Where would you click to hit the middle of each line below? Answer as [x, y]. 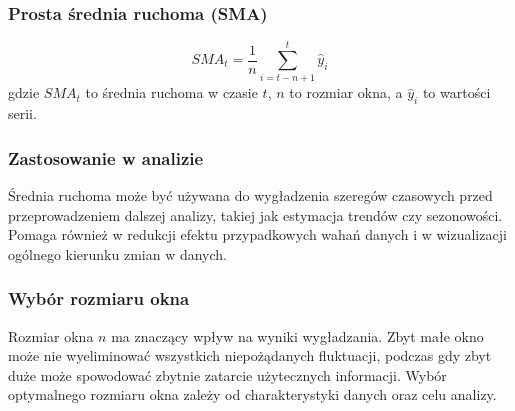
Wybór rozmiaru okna [99, 298]
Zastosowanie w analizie [106, 157]
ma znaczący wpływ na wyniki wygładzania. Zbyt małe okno [297, 335]
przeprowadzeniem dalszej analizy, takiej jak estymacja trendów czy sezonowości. [255, 214]
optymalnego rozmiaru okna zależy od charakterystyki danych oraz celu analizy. [252, 394]
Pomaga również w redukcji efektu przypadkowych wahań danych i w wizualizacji [257, 234]
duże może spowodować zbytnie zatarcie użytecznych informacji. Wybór [227, 374]
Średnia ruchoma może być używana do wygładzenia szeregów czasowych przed [250, 194]
